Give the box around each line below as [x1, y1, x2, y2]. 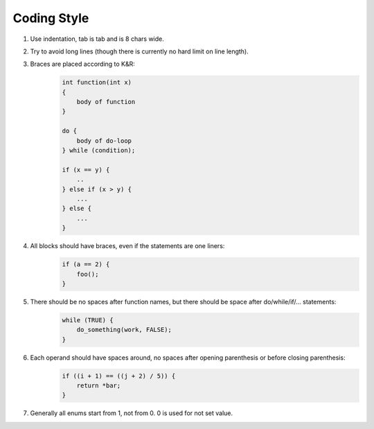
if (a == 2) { [62, 261, 110, 268]
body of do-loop [76, 137, 132, 145]
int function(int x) [62, 78, 132, 87]
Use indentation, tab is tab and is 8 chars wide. [30, 35, 164, 43]
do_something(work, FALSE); [76, 326, 172, 334]
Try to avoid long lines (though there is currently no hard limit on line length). [30, 47, 249, 55]
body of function [76, 98, 136, 106]
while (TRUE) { [62, 316, 114, 324]
